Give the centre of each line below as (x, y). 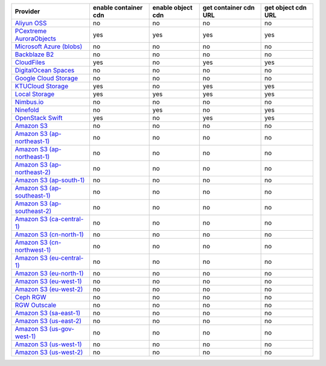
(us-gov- (62, 329)
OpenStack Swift (39, 118)
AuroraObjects (36, 38)
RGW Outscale (36, 305)
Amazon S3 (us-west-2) (49, 352)
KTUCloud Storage (42, 86)
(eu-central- (66, 258)
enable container (118, 8)
